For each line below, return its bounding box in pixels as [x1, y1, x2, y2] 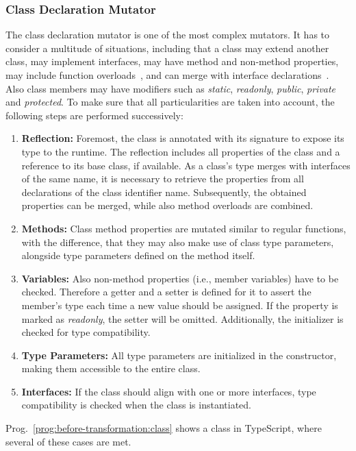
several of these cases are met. [5, 434, 131, 448]
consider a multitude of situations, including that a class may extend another [5, 40, 329, 55]
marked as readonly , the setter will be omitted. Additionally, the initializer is [21, 311, 344, 326]
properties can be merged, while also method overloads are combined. [21, 198, 314, 212]
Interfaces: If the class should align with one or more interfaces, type [21, 384, 316, 398]
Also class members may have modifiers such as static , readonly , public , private [5, 81, 336, 95]
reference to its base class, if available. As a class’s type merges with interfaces [21, 158, 351, 172]
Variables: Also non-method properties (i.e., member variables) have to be [21, 271, 339, 285]
